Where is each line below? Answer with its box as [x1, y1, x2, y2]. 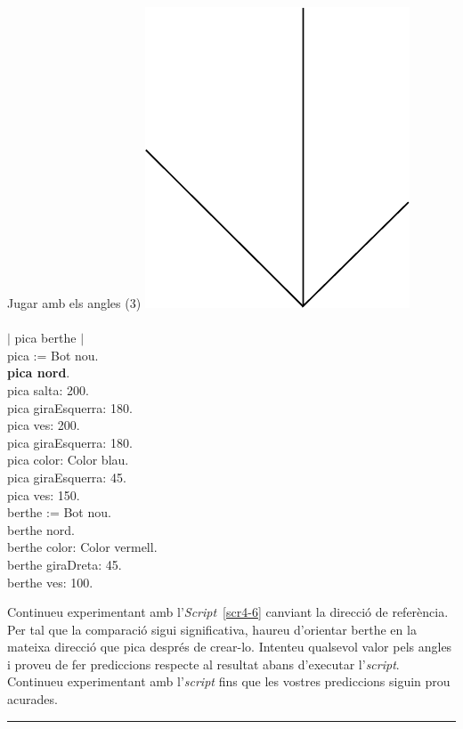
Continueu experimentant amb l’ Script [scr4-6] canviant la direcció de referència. [7, 603, 449, 621]
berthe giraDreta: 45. [7, 555, 122, 573]
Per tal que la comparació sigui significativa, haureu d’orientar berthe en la [7, 620, 417, 638]
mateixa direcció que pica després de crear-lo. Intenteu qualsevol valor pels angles [7, 637, 452, 656]
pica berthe [14, 328, 77, 347]
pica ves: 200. [7, 416, 80, 434]
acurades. [7, 690, 58, 709]
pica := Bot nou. [7, 345, 99, 364]
